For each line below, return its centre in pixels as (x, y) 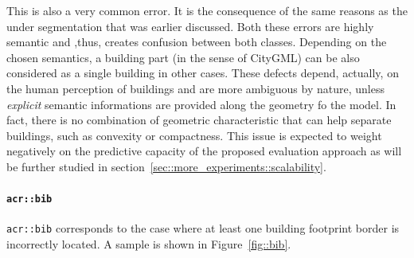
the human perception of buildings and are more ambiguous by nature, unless (195, 88)
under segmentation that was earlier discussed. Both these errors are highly (190, 26)
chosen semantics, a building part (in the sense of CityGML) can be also (183, 57)
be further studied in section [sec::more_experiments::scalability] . (166, 166)
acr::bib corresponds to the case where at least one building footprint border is (203, 228)
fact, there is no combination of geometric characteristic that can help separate (199, 120)
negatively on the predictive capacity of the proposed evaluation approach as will (204, 151)
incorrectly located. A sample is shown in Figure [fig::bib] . (149, 244)
